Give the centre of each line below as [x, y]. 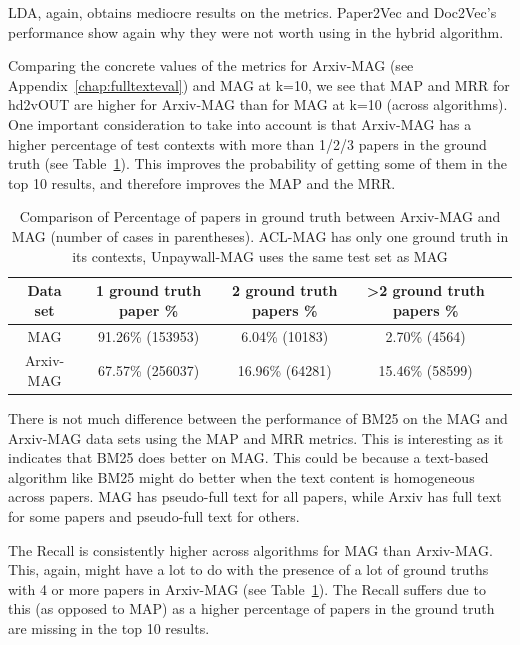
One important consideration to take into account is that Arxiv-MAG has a [240, 123]
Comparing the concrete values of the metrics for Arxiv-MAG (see [211, 65]
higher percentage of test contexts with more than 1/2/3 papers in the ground [247, 143]
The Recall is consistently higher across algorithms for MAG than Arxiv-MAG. [250, 549]
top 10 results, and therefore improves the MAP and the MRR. [202, 182]
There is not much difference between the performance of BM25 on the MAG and [258, 418]
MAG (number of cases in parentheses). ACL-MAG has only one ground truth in [260, 235]
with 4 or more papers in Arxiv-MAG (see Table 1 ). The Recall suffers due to [247, 588]
